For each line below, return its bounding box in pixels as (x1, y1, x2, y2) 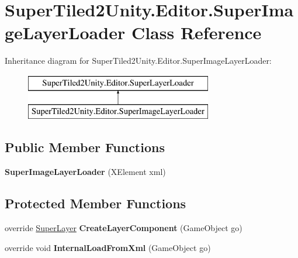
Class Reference (131, 20, 262, 44)
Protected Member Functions (5, 194, 186, 212)
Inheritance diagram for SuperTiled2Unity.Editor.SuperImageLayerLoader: (5, 54, 272, 67)
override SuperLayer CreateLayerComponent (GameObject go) (5, 222, 242, 234)
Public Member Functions (5, 138, 165, 156)
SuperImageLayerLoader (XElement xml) (5, 166, 166, 178)
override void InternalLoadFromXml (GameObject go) (5, 241, 211, 253)
